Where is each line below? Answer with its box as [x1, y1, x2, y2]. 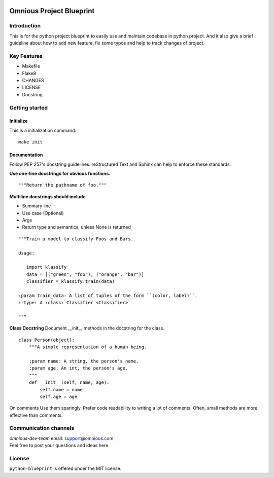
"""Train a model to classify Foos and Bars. [18, 236, 134, 242]
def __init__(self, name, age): [28, 380, 110, 385]
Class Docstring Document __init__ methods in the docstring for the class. [9, 325, 164, 332]
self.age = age [40, 393, 78, 399]
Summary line [22, 203, 51, 209]
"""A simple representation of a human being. [28, 344, 147, 350]
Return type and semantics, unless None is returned [22, 224, 131, 230]
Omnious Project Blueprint [9, 7, 95, 15]
